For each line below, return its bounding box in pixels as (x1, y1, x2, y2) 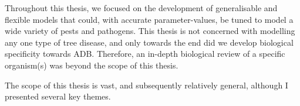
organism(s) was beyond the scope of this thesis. (5, 59, 178, 71)
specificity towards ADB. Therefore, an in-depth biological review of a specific (5, 47, 285, 60)
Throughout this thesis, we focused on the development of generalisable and (5, 2, 278, 13)
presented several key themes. (5, 90, 111, 102)
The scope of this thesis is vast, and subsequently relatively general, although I (5, 78, 288, 91)
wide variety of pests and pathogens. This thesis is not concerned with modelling (5, 25, 295, 37)
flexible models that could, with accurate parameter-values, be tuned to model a (5, 13, 294, 25)
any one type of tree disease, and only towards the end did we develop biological (5, 36, 294, 48)
